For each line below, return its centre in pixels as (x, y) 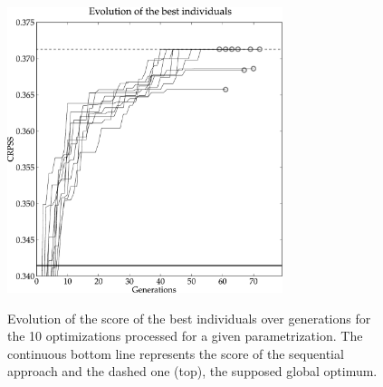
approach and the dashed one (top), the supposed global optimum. (192, 371)
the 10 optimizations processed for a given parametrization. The (185, 336)
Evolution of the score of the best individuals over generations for (189, 318)
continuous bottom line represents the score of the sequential (176, 353)
